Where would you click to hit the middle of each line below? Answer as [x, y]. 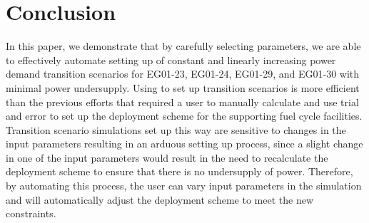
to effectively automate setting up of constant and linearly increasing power [171, 59]
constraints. [31, 213]
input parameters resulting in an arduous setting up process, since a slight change [184, 144]
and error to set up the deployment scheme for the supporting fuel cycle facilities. [184, 116]
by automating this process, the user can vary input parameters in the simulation [184, 186]
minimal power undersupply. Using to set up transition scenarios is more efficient [183, 87]
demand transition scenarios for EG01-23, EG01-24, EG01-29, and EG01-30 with [183, 74]
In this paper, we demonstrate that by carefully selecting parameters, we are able [183, 46]
